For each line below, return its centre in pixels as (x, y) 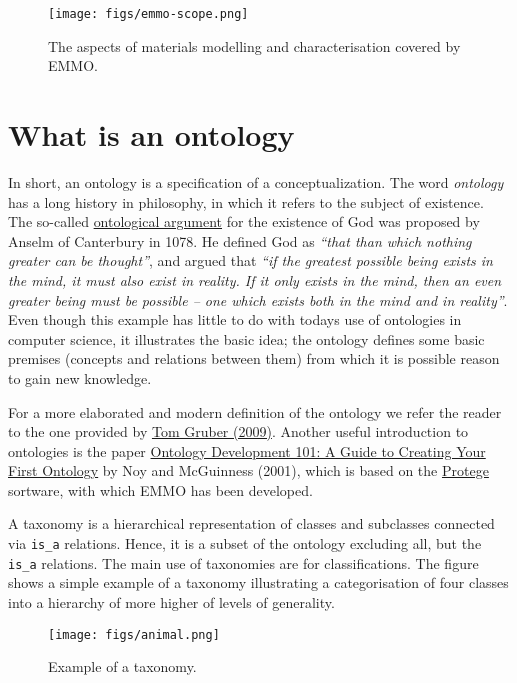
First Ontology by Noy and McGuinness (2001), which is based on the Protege (248, 470)
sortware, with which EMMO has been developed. (160, 489)
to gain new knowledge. (80, 377)
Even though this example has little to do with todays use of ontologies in (235, 319)
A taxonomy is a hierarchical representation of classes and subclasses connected (251, 523)
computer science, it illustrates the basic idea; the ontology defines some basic (246, 338)
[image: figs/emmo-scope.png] (148, 14)
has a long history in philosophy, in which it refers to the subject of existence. (246, 201)
